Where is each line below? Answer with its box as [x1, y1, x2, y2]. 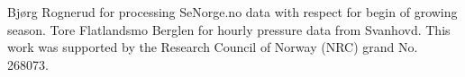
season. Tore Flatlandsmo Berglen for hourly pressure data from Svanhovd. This [7, 20, 451, 38]
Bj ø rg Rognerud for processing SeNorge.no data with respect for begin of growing [7, 3, 458, 21]
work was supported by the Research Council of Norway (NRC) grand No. [7, 38, 418, 56]
